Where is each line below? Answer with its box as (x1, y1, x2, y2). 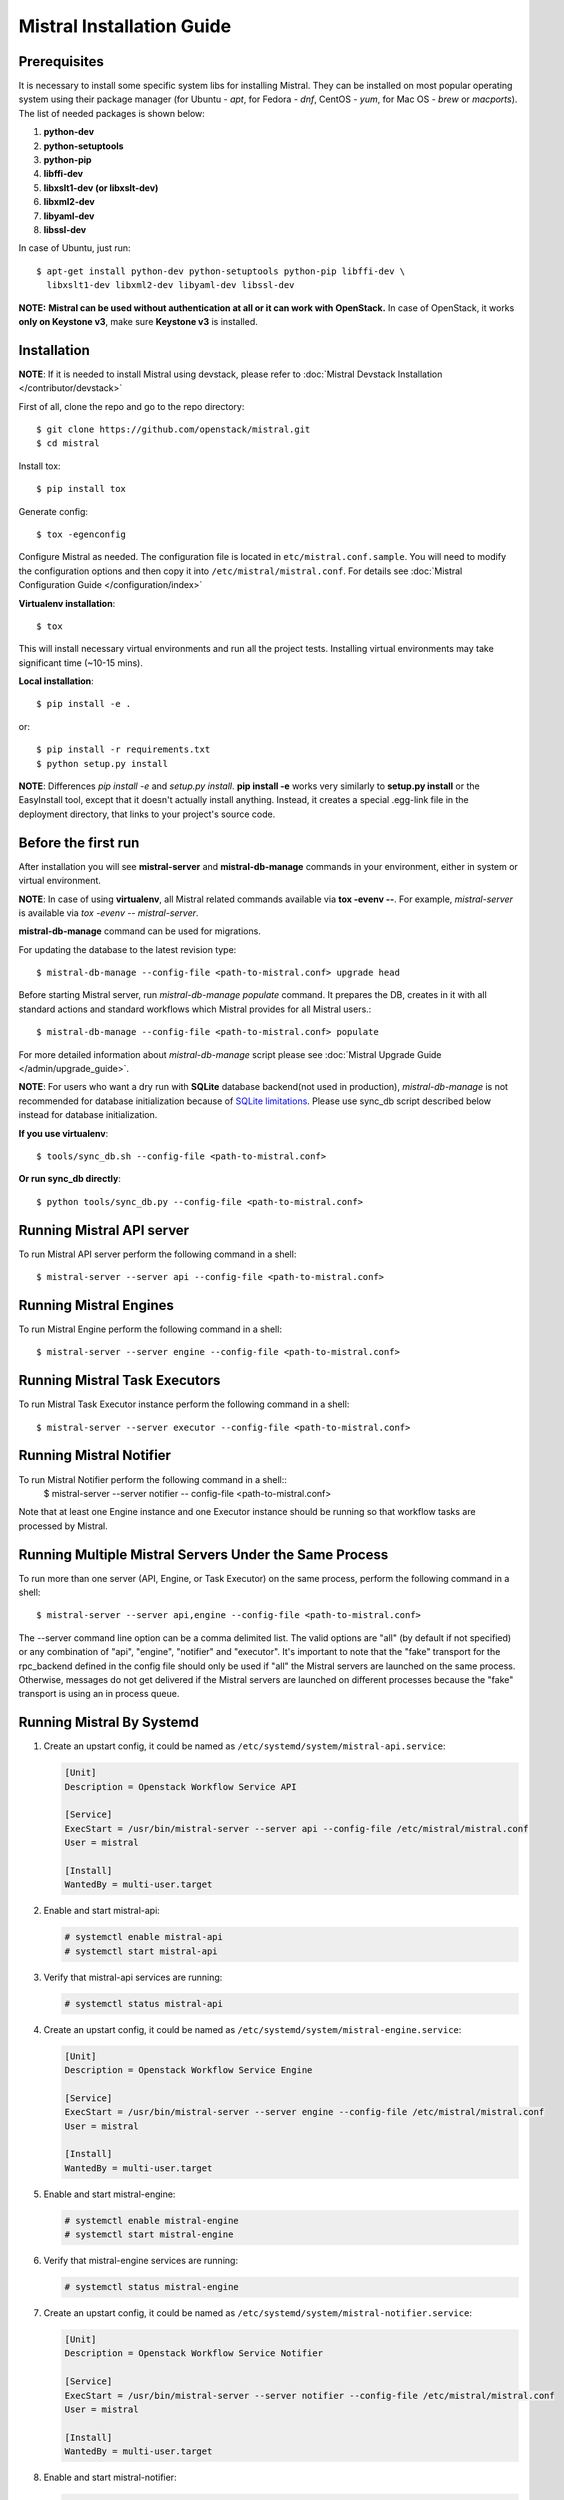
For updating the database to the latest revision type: (18, 943, 237, 955)
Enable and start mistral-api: (43, 1905, 160, 1917)
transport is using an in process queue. (18, 1688, 180, 1700)
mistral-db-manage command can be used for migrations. (18, 925, 262, 937)
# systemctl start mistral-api (64, 1945, 219, 1957)
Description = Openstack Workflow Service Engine (64, 2065, 313, 2076)
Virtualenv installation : (18, 597, 116, 609)
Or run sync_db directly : (18, 1173, 122, 1185)
